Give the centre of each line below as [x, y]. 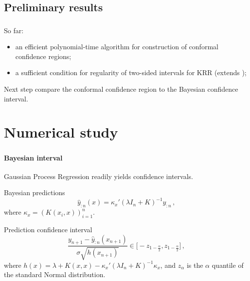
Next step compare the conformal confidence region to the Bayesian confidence [121, 89]
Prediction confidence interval [48, 230]
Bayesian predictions [35, 192]
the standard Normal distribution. [55, 274]
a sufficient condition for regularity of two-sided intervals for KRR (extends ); [131, 72]
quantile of [228, 265]
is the [195, 265]
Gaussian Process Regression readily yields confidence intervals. [98, 176]
